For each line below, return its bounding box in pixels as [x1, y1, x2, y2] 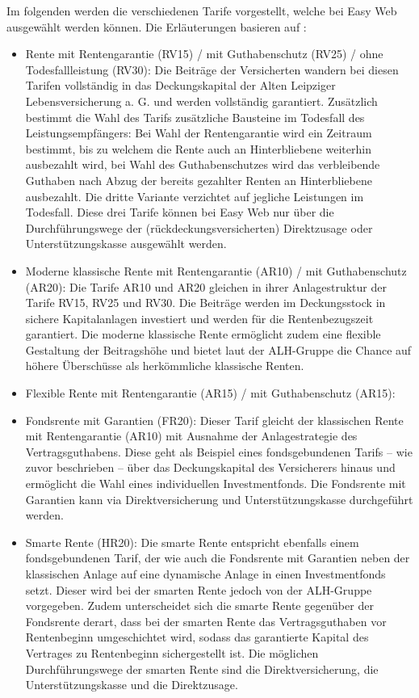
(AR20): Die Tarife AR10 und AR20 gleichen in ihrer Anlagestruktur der [25, 278, 387, 295]
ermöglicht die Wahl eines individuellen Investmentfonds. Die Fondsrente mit [25, 475, 406, 492]
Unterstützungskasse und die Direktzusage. [25, 676, 238, 693]
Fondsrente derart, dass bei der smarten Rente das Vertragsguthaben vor [25, 612, 387, 629]
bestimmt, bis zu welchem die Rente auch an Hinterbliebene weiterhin [25, 140, 371, 157]
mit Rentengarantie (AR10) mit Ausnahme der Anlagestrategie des [25, 427, 358, 444]
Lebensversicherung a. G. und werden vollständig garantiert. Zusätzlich [25, 92, 378, 109]
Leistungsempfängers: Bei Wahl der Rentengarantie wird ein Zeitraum [25, 124, 372, 141]
